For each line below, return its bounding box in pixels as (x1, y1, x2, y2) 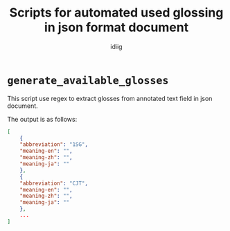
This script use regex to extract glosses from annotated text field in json (7, 94, 213, 102)
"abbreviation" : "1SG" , (19, 141, 89, 148)
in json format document (44, 19, 189, 35)
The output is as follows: (7, 115, 78, 123)
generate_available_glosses (7, 74, 169, 87)
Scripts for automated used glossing (9, 5, 224, 21)
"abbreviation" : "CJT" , (19, 180, 89, 187)
